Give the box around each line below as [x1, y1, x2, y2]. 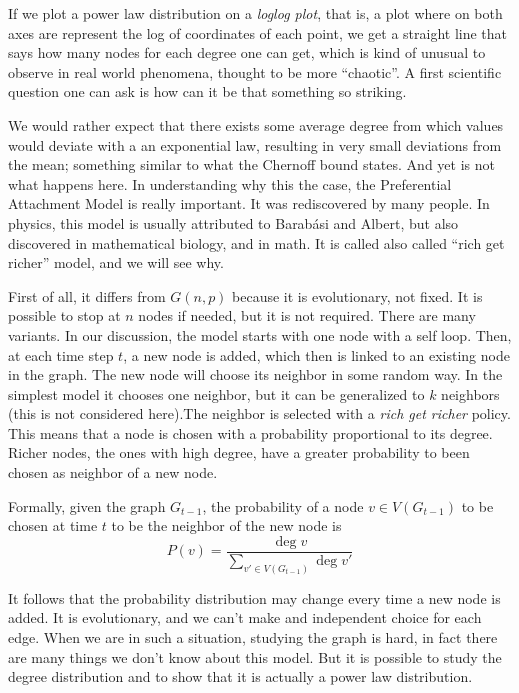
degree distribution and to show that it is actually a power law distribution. [8, 666, 473, 687]
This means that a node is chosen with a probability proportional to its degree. [8, 422, 493, 443]
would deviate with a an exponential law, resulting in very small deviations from [8, 134, 502, 155]
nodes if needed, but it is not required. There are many [138, 305, 476, 326]
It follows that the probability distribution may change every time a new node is [8, 587, 501, 608]
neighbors [441, 383, 500, 404]
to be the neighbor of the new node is [111, 515, 342, 536]
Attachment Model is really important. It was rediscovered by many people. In [8, 193, 490, 214]
